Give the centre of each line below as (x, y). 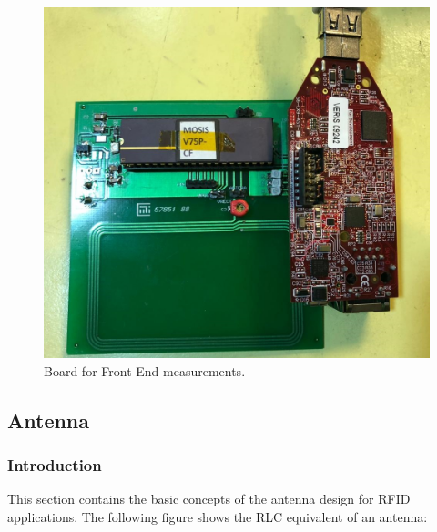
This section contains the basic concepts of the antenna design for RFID (209, 499)
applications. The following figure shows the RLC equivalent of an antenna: (218, 517)
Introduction (55, 465)
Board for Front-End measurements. (145, 370)
